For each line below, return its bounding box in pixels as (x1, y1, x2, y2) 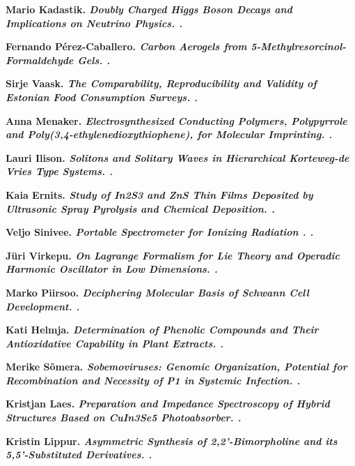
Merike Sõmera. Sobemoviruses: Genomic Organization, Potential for (6, 359, 347, 374)
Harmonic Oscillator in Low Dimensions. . (6, 262, 218, 276)
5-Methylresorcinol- (251, 39, 347, 54)
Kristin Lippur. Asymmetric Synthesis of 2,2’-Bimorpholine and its (6, 433, 338, 448)
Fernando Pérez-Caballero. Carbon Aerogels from (6, 39, 247, 54)
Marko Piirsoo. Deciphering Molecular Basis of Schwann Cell (6, 285, 309, 299)
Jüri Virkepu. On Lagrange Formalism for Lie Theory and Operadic (6, 248, 340, 262)
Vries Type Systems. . (6, 164, 113, 179)
